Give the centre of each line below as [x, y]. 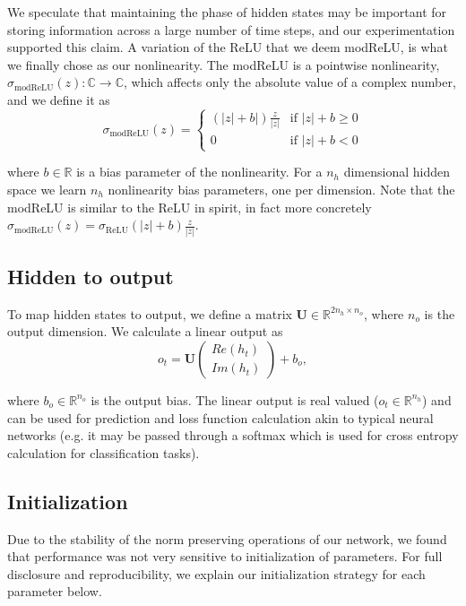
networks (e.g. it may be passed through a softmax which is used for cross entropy [233, 435]
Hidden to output [91, 276]
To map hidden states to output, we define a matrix [150, 313]
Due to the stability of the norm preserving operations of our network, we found [227, 538]
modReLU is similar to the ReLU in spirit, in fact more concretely [190, 207]
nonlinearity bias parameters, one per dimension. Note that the [281, 190]
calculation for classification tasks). [104, 452]
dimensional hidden [397, 172]
